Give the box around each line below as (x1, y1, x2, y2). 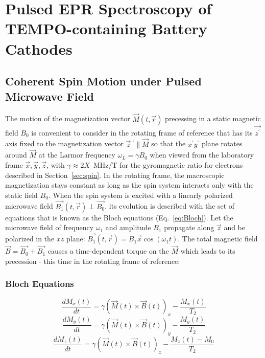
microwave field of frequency (5, 222, 94, 233)
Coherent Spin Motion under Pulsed (5, 73, 202, 89)
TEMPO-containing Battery (5, 18, 207, 39)
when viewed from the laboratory (150, 149, 254, 160)
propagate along (164, 222, 214, 233)
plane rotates (202, 138, 243, 149)
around (5, 149, 27, 160)
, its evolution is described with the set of (105, 200, 235, 211)
